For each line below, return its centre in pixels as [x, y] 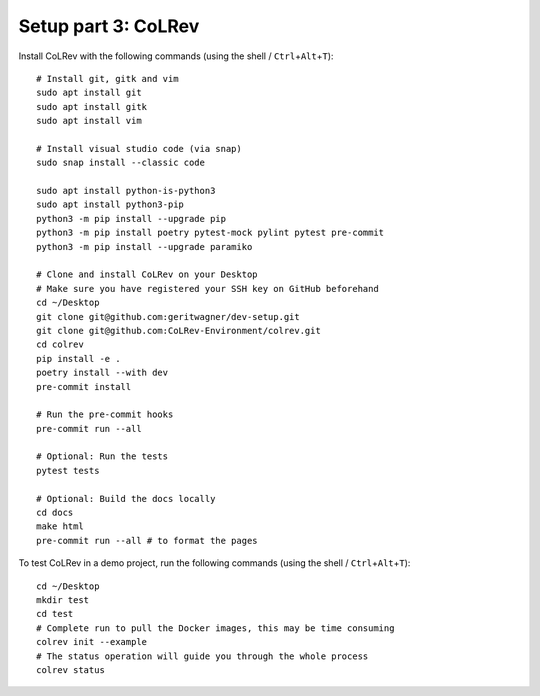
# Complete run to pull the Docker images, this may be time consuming [215, 628]
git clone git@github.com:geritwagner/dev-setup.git [168, 316]
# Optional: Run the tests [102, 456]
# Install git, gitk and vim [107, 78]
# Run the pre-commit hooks [105, 414]
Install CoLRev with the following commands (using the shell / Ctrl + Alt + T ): [176, 56]
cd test [55, 614]
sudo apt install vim [89, 121]
